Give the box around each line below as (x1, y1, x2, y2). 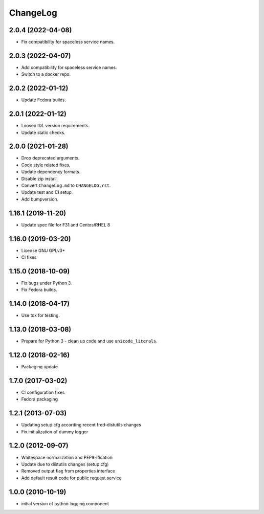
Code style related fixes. (21, 162, 71, 168)
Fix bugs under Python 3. (21, 280, 72, 286)
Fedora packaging (21, 396, 58, 402)
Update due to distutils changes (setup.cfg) (21, 461, 109, 467)
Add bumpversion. (21, 196, 59, 202)
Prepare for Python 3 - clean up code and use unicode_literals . (21, 338, 157, 344)
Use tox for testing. (21, 313, 60, 318)
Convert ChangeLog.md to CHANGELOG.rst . (21, 182, 111, 188)
